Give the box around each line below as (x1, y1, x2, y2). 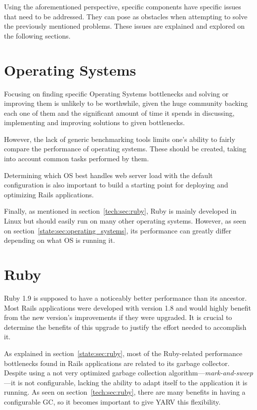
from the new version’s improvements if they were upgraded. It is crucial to (4, 312, 232, 322)
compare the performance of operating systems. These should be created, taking (4, 143, 247, 154)
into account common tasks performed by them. (4, 153, 149, 164)
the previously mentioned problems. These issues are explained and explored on (4, 21, 245, 31)
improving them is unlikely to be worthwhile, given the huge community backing (4, 98, 248, 108)
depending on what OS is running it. (4, 235, 115, 245)
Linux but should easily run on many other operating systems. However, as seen (4, 216, 247, 226)
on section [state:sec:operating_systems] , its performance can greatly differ (4, 225, 231, 235)
